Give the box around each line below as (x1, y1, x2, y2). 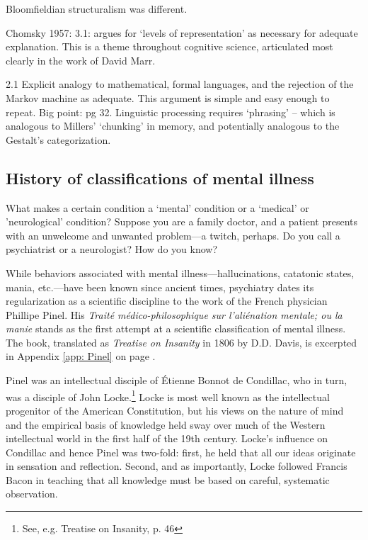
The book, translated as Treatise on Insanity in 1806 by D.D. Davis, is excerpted (6, 334, 357, 349)
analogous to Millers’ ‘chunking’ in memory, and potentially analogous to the (6, 118, 340, 133)
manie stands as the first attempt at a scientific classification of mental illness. (6, 321, 346, 336)
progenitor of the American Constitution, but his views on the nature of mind (6, 403, 344, 417)
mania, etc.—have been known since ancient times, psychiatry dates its (6, 279, 314, 294)
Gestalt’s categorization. (6, 132, 111, 147)
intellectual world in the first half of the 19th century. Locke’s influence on (6, 431, 328, 446)
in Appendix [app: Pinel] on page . (6, 349, 156, 364)
